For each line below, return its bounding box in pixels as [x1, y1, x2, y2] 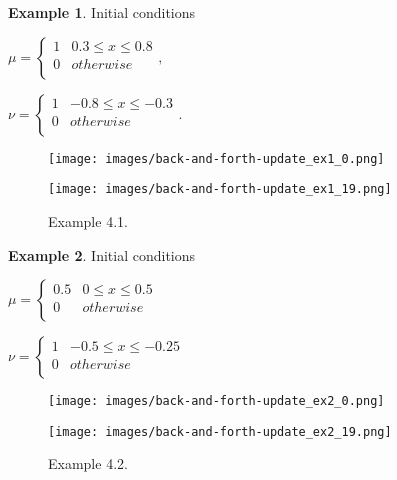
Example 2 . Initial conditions [8, 244, 196, 265]
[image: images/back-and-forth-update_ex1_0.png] [48, 151, 385, 166]
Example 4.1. [48, 210, 128, 231]
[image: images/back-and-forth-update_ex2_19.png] [48, 424, 392, 439]
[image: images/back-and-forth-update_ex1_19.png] [48, 182, 392, 197]
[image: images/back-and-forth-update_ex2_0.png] [48, 394, 385, 409]
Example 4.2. [48, 453, 128, 474]
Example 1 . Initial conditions [8, 2, 196, 22]
